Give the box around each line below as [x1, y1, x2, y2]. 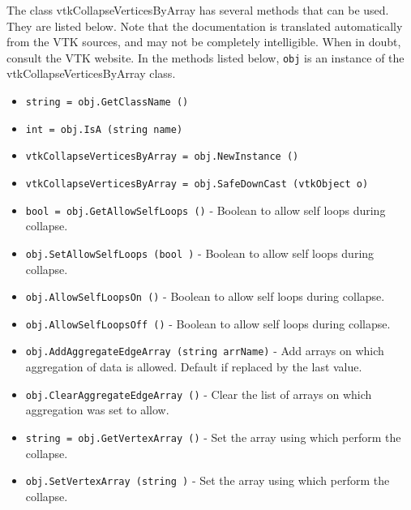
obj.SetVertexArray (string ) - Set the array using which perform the [25, 472, 390, 489]
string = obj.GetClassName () [25, 96, 189, 109]
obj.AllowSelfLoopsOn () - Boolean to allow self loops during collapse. [25, 288, 385, 305]
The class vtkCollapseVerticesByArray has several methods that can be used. [6, 2, 389, 18]
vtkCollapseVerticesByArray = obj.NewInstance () [25, 151, 299, 163]
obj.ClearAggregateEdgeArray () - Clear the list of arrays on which [25, 385, 372, 402]
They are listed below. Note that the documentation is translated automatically [6, 17, 403, 34]
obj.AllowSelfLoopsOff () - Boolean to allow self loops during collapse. [25, 315, 391, 332]
